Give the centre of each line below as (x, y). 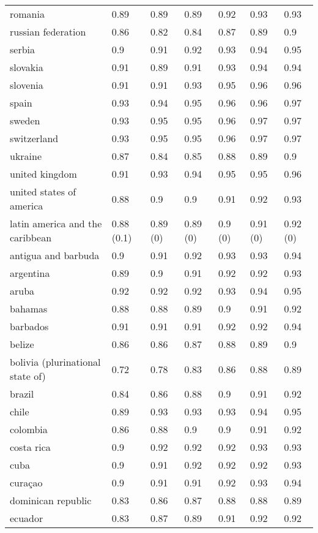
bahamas (29, 308)
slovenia (27, 85)
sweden (25, 120)
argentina (30, 273)
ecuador (27, 518)
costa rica (30, 447)
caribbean (31, 237)
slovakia (27, 67)
